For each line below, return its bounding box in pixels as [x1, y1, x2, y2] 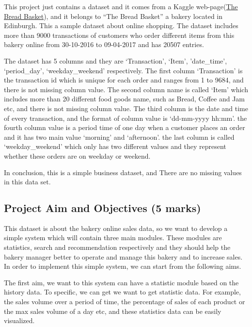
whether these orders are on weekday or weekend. [4, 150, 151, 161]
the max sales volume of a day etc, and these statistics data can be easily [4, 306, 221, 316]
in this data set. [4, 177, 51, 187]
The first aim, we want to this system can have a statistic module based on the [4, 277, 239, 287]
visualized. [4, 315, 35, 326]
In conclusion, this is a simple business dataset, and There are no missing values [4, 167, 242, 177]
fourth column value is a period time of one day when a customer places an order [4, 122, 245, 132]
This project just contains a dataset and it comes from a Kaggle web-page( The [4, 1, 238, 11]
